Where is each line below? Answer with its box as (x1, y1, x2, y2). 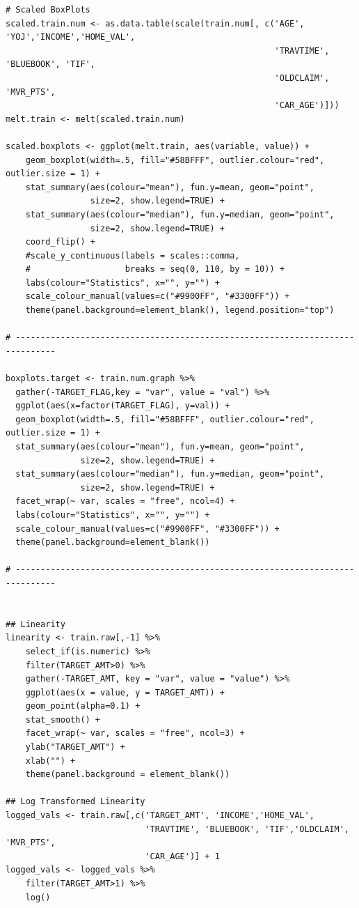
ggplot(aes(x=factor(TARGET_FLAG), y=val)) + (15, 401, 230, 411)
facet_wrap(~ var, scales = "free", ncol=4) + (15, 496, 235, 507)
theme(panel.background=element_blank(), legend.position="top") (25, 305, 335, 316)
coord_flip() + (25, 237, 95, 247)
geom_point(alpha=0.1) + (25, 701, 141, 711)
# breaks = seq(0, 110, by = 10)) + (25, 264, 285, 275)
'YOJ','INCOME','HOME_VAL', (6, 32, 136, 43)
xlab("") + (25, 755, 76, 766)
